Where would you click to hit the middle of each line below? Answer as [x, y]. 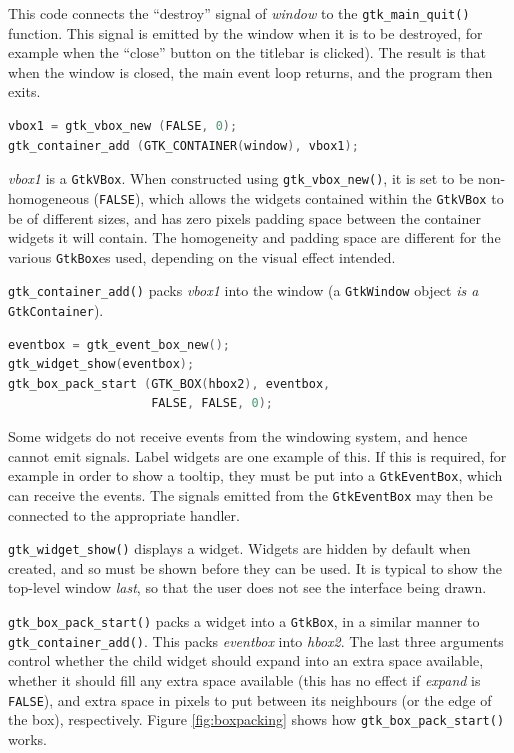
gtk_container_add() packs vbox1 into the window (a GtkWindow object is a [243, 290]
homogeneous [48, 197]
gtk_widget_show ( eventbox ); [101, 364]
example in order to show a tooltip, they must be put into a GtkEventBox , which [255, 475]
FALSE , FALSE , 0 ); [212, 403]
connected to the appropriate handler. [124, 514]
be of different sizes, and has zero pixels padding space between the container [244, 217]
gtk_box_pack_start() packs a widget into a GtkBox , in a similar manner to [244, 621]
